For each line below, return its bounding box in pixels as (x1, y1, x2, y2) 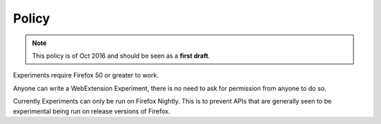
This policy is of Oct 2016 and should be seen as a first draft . (32, 51, 211, 60)
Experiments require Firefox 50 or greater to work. (13, 71, 159, 80)
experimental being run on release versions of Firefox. (13, 106, 171, 116)
